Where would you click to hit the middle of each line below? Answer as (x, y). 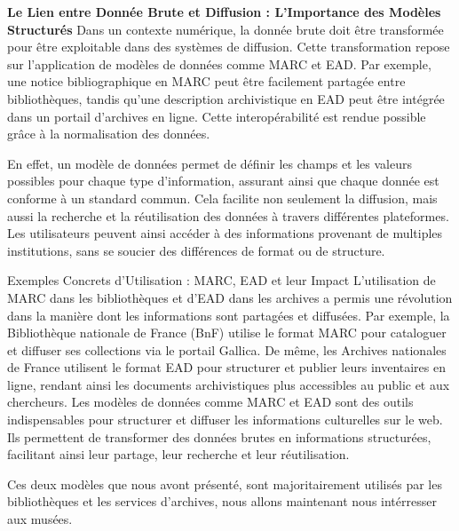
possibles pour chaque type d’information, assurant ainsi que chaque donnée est (223, 181)
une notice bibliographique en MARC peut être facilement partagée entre (206, 81)
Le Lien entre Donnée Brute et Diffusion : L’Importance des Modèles (224, 12)
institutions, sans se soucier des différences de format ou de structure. (196, 250)
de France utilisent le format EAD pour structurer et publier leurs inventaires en (226, 367)
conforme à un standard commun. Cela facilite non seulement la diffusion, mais (222, 198)
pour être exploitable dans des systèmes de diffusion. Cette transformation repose (229, 47)
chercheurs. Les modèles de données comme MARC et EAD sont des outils (210, 402)
